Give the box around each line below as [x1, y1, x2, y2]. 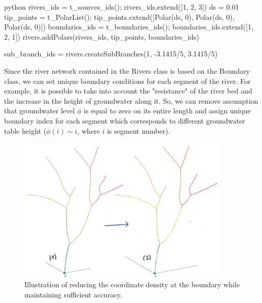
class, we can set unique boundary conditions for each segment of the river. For [4, 75, 251, 86]
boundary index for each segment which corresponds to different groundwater [4, 115, 245, 126]
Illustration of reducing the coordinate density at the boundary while [24, 279, 240, 290]
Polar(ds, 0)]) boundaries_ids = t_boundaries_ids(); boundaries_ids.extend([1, [4, 21, 253, 32]
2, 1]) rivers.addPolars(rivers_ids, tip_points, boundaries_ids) [4, 31, 199, 42]
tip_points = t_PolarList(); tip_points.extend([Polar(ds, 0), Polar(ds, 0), [4, 11, 235, 22]
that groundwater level [4, 105, 75, 116]
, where [77, 125, 100, 136]
